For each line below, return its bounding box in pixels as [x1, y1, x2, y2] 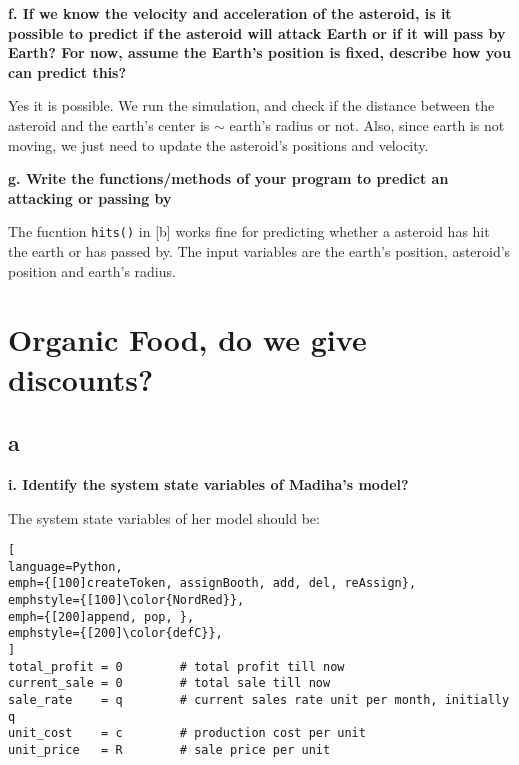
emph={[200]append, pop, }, [8, 609, 195, 624]
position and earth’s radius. [8, 260, 176, 281]
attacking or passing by [8, 187, 172, 208]
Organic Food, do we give [8, 319, 367, 360]
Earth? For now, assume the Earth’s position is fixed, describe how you [8, 42, 511, 63]
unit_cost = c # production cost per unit [8, 726, 366, 741]
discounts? [8, 358, 154, 399]
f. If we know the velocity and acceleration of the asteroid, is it [8, 3, 452, 23]
